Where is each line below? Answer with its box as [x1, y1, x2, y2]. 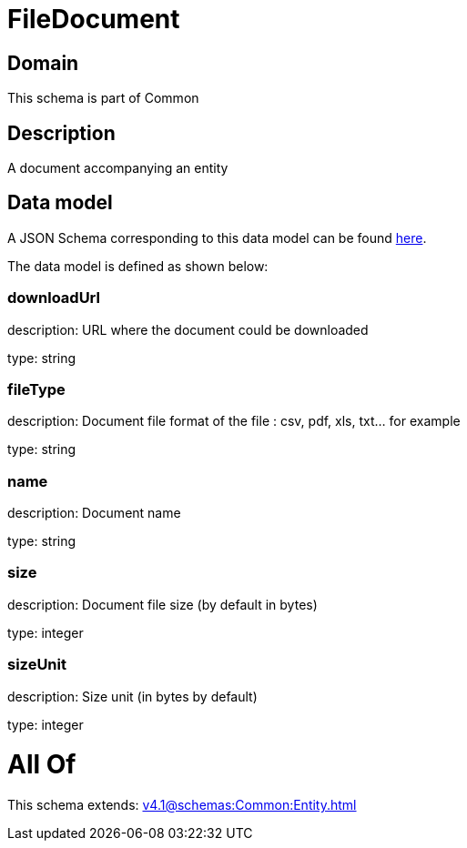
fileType [7, 379, 66, 399]
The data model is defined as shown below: [7, 257, 269, 274]
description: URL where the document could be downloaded [7, 321, 369, 338]
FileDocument [7, 4, 180, 35]
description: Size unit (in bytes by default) [7, 688, 258, 704]
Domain [7, 51, 79, 75]
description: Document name [7, 505, 181, 521]
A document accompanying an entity [7, 160, 228, 177]
